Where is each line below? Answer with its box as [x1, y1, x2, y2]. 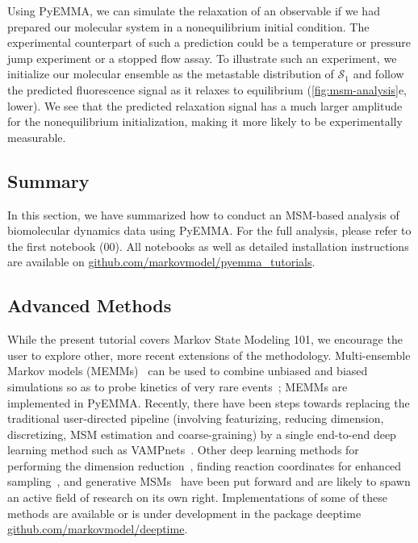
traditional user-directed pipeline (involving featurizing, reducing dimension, [7, 410, 384, 427]
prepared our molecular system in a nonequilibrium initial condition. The [7, 18, 370, 35]
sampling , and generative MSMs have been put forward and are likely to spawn [7, 473, 411, 490]
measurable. [7, 128, 66, 145]
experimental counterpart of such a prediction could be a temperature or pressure [7, 34, 411, 51]
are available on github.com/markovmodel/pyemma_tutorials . [7, 253, 316, 270]
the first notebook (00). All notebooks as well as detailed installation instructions [7, 237, 409, 254]
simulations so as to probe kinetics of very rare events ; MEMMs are [7, 378, 348, 395]
